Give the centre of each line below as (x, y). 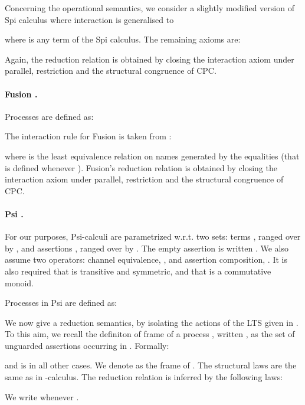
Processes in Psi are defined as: (61, 303)
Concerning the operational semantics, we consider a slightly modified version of (150, 8)
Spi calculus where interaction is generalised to (89, 19)
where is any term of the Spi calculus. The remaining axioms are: (123, 39)
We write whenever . (42, 396)
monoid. (19, 282)
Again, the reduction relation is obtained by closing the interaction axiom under (150, 59)
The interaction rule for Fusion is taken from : (88, 136)
